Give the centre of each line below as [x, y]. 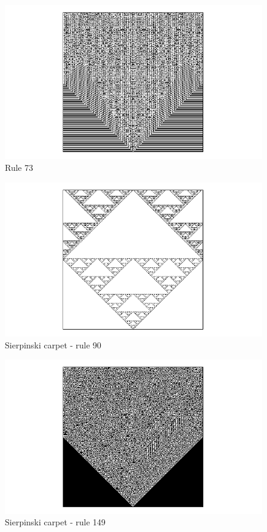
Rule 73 [19, 167]
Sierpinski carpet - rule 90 [53, 344]
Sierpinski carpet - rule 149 [55, 522]
